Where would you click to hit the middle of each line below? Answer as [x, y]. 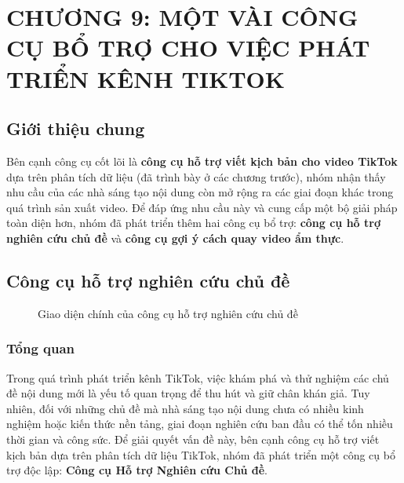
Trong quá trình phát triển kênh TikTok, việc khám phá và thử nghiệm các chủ [198, 377]
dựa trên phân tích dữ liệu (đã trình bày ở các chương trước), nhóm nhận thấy [196, 176]
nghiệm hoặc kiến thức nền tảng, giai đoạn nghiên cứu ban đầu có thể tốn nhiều [200, 424]
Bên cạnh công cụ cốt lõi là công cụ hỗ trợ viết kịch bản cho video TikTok [202, 161]
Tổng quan [41, 348]
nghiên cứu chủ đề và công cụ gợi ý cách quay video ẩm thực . [175, 238]
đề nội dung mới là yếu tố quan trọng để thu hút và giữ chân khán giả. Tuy [188, 393]
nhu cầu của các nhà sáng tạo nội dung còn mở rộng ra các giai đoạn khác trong [200, 192]
